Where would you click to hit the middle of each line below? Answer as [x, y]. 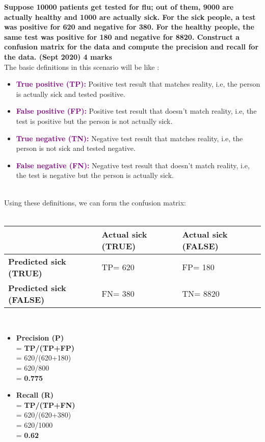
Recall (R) [35, 395]
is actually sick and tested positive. [71, 94]
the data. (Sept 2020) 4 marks [58, 56]
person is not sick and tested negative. [76, 148]
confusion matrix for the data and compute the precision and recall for [131, 47]
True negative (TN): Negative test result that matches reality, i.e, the [129, 138]
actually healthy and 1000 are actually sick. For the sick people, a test [130, 17]
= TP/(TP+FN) [46, 405]
